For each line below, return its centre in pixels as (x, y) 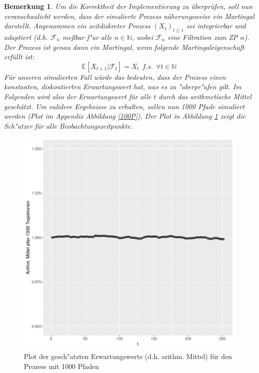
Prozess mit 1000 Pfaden (62, 366)
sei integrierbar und (216, 26)
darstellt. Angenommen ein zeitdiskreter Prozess (77, 26)
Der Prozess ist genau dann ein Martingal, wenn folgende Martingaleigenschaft (124, 47)
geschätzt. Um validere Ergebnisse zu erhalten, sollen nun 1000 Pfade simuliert (124, 106)
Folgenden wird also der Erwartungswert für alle (78, 96)
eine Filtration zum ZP (203, 37)
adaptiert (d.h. (26, 37)
